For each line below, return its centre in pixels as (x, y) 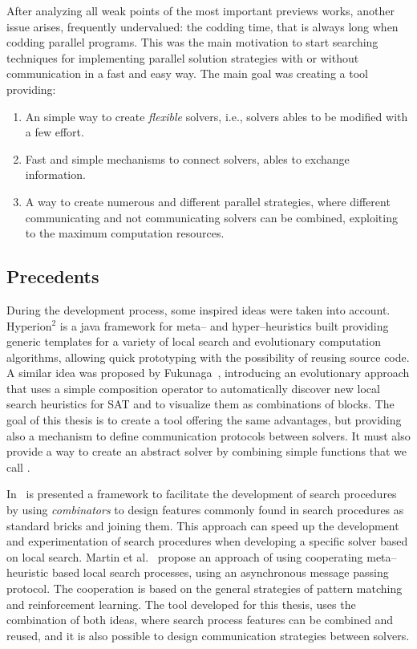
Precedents (53, 276)
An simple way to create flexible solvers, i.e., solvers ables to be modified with (217, 116)
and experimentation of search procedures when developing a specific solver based (207, 541)
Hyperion (29, 325)
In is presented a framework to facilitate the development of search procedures (202, 494)
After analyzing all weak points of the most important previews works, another (200, 10)
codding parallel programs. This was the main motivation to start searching (192, 42)
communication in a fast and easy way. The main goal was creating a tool (187, 73)
